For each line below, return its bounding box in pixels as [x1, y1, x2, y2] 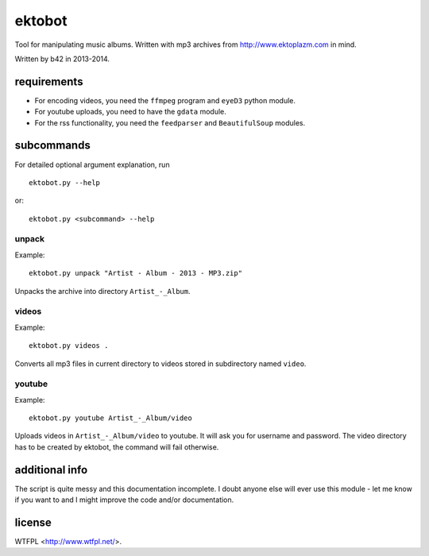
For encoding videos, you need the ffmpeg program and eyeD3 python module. [34, 95, 296, 105]
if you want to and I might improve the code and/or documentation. [14, 495, 234, 504]
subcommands [14, 139, 91, 153]
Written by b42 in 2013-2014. [14, 54, 110, 64]
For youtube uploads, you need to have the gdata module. [34, 107, 226, 117]
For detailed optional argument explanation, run [14, 160, 170, 169]
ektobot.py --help [29, 178, 101, 187]
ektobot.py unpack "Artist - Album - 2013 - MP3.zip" [29, 268, 242, 278]
